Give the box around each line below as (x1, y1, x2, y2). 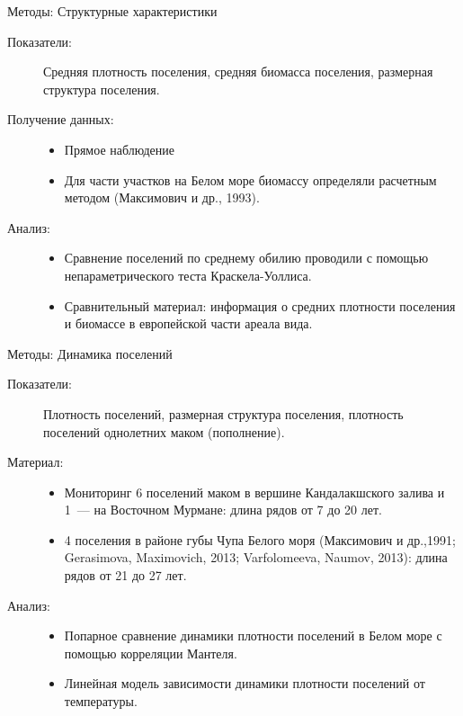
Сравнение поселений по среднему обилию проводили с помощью (64, 248, 429, 267)
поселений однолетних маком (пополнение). (43, 422, 285, 441)
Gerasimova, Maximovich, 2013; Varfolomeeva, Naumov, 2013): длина (64, 548, 448, 567)
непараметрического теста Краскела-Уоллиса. (64, 265, 312, 284)
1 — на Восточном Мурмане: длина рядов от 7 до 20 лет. (64, 500, 382, 519)
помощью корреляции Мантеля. (64, 643, 237, 662)
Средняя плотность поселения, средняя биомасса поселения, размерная (43, 62, 433, 81)
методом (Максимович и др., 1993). (64, 188, 260, 207)
